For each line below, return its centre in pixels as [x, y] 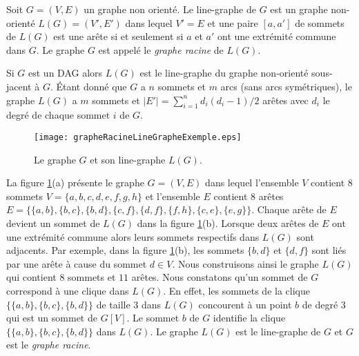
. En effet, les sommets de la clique [236, 290]
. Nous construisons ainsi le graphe [245, 263]
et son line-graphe [128, 159]
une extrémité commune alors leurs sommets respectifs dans [133, 236]
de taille [113, 304]
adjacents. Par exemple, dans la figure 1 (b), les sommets [125, 250]
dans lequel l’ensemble [252, 182]
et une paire [233, 22]
